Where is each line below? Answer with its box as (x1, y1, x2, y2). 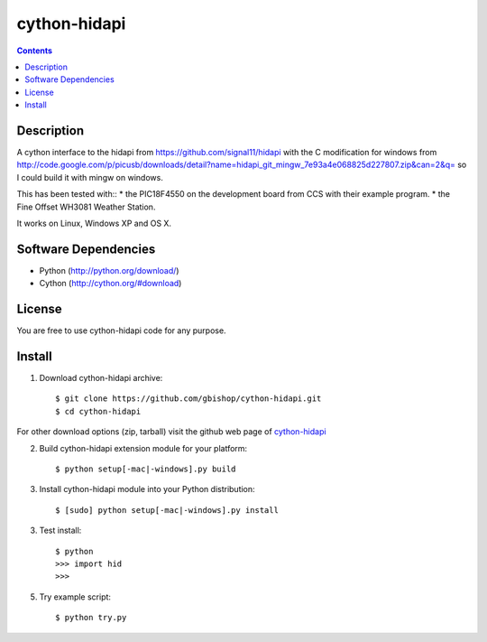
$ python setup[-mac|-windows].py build (55, 464, 236, 474)
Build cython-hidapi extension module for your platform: (39, 442, 248, 453)
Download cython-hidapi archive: (39, 373, 163, 384)
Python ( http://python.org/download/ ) (39, 265, 179, 275)
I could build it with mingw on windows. (16, 172, 164, 182)
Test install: (39, 525, 82, 536)
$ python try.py (55, 612, 127, 623)
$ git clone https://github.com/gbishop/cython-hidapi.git (55, 394, 322, 404)
